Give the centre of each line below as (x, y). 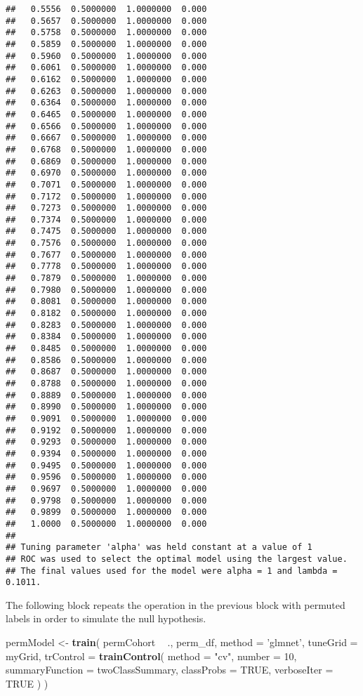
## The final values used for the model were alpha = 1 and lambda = (172, 571)
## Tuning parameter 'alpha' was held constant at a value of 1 (159, 547)
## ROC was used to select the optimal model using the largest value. (177, 559)
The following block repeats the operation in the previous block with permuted (176, 604)
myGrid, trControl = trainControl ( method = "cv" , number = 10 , (151, 656)
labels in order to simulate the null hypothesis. (106, 618)
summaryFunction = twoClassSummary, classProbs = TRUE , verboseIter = (170, 670)
